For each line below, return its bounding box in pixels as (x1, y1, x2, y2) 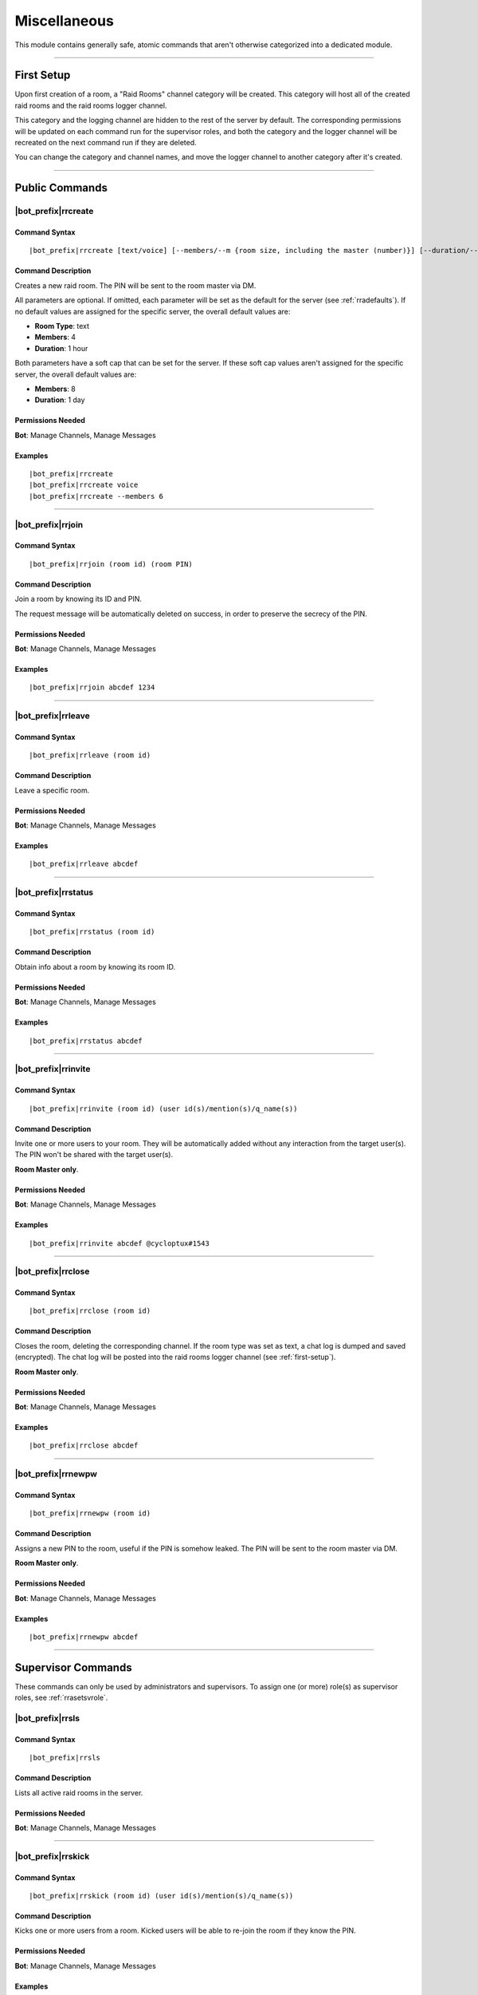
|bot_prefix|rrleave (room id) (29, 751, 151, 760)
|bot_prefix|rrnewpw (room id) (29, 1509, 151, 1518)
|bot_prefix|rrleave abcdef (29, 859, 139, 869)
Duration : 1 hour (34, 343, 88, 353)
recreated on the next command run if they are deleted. (14, 138, 197, 148)
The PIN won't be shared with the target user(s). (14, 1150, 174, 1159)
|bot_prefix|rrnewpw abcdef (29, 1632, 139, 1641)
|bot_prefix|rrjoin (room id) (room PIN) (29, 559, 193, 568)
